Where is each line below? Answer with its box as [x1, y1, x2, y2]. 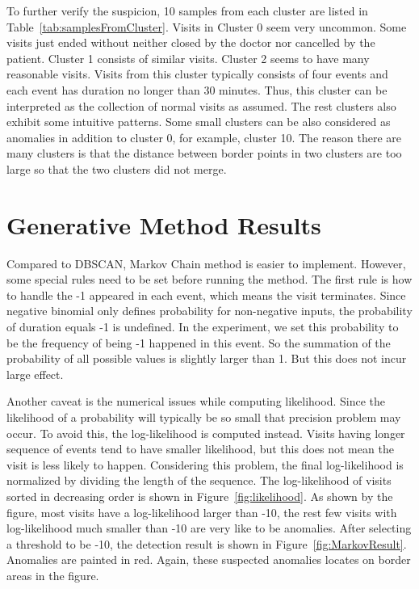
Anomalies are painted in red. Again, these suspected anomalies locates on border [6, 551, 411, 568]
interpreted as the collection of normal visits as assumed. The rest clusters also [6, 97, 396, 114]
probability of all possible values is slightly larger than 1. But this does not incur [6, 350, 407, 367]
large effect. [6, 365, 64, 382]
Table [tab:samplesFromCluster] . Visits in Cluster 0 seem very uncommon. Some [6, 18, 407, 35]
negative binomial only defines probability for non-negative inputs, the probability [6, 302, 413, 319]
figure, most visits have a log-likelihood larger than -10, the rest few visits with [6, 503, 397, 520]
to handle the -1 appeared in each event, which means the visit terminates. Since [6, 286, 406, 303]
